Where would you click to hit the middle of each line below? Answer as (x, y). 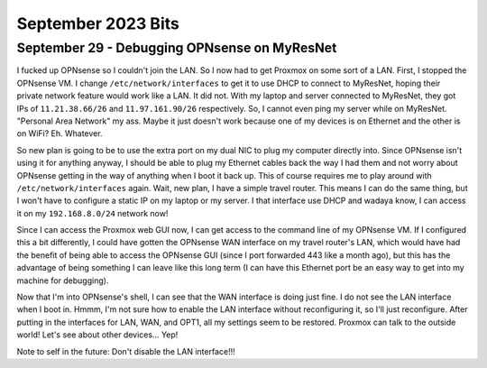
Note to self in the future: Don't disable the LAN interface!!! (126, 351)
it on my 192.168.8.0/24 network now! (92, 213)
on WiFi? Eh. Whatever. (60, 133)
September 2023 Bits (98, 23)
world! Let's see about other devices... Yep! (97, 335)
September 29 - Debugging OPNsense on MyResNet (177, 48)
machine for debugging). (63, 281)
